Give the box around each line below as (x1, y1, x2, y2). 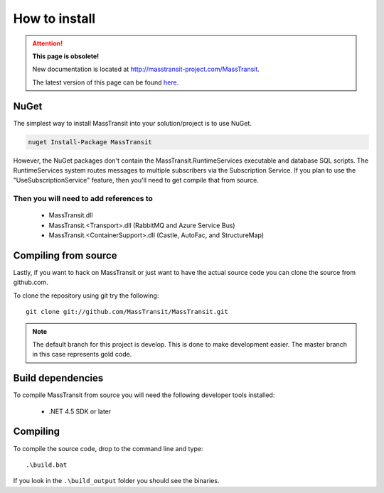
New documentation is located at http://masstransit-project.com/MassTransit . (32, 65, 260, 74)
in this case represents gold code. (32, 350, 132, 359)
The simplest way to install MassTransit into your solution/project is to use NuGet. (13, 119, 252, 127)
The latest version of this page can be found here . (32, 78, 179, 87)
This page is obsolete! (32, 52, 100, 60)
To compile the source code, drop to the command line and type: (13, 444, 203, 453)
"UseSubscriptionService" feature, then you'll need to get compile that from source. (13, 176, 260, 185)
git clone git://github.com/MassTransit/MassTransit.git (26, 308, 229, 316)
